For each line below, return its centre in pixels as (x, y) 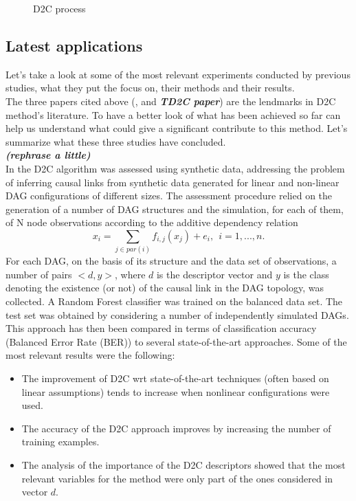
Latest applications (74, 45)
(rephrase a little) (48, 155)
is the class (306, 274)
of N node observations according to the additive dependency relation (152, 222)
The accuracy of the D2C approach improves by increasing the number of (176, 428)
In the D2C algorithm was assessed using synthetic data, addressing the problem (175, 168)
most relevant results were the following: (90, 355)
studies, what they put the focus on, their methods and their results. (150, 88)
